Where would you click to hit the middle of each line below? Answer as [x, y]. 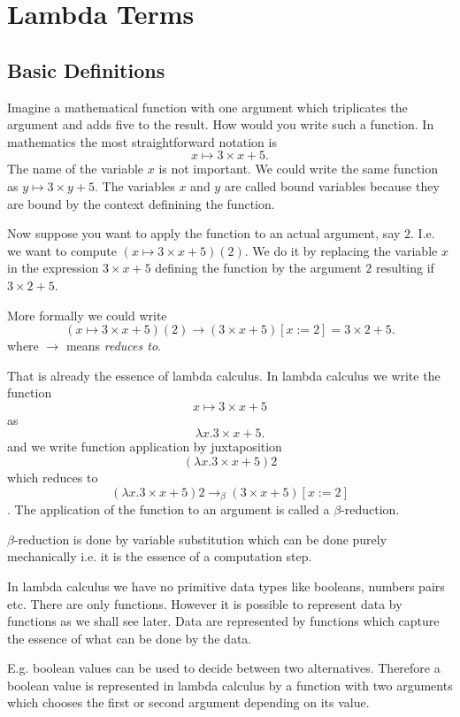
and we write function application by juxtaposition [145, 447]
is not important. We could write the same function [299, 169]
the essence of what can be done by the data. [130, 638]
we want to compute [62, 250]
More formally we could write [87, 315]
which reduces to [53, 478]
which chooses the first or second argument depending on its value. [188, 702]
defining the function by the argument [258, 268]
